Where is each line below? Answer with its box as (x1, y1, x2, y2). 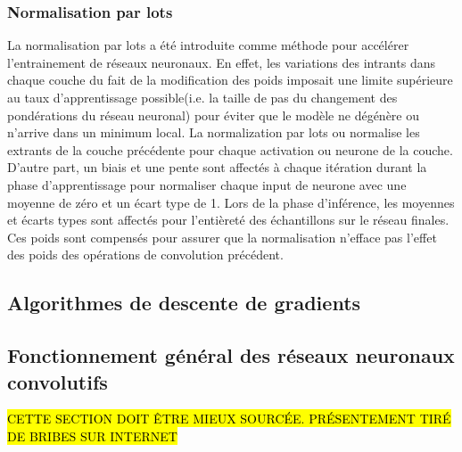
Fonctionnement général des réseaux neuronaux (7, 341, 455, 369)
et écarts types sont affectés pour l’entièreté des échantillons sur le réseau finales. (7, 210, 450, 229)
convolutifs (7, 367, 108, 395)
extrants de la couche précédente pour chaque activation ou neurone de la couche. (7, 140, 453, 159)
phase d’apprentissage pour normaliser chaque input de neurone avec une (7, 175, 407, 193)
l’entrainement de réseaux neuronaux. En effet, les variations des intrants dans (7, 53, 435, 71)
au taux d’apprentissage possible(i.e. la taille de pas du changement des (7, 88, 398, 106)
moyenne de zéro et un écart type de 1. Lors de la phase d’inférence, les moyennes (7, 193, 455, 211)
